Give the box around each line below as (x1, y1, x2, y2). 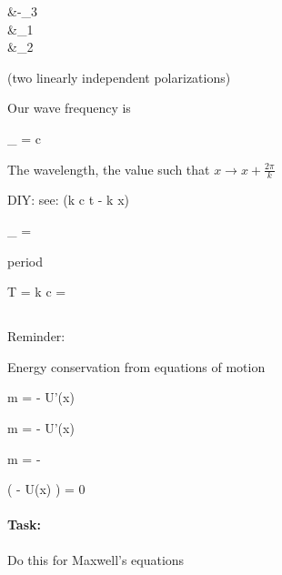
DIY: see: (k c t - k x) (7, 190, 130, 209)
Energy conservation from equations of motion (7, 357, 266, 376)
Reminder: (7, 327, 65, 346)
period (7, 251, 43, 270)
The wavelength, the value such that (7, 159, 210, 178)
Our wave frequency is (7, 98, 131, 117)
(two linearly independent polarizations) (7, 67, 231, 86)
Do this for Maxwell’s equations (7, 550, 185, 569)
